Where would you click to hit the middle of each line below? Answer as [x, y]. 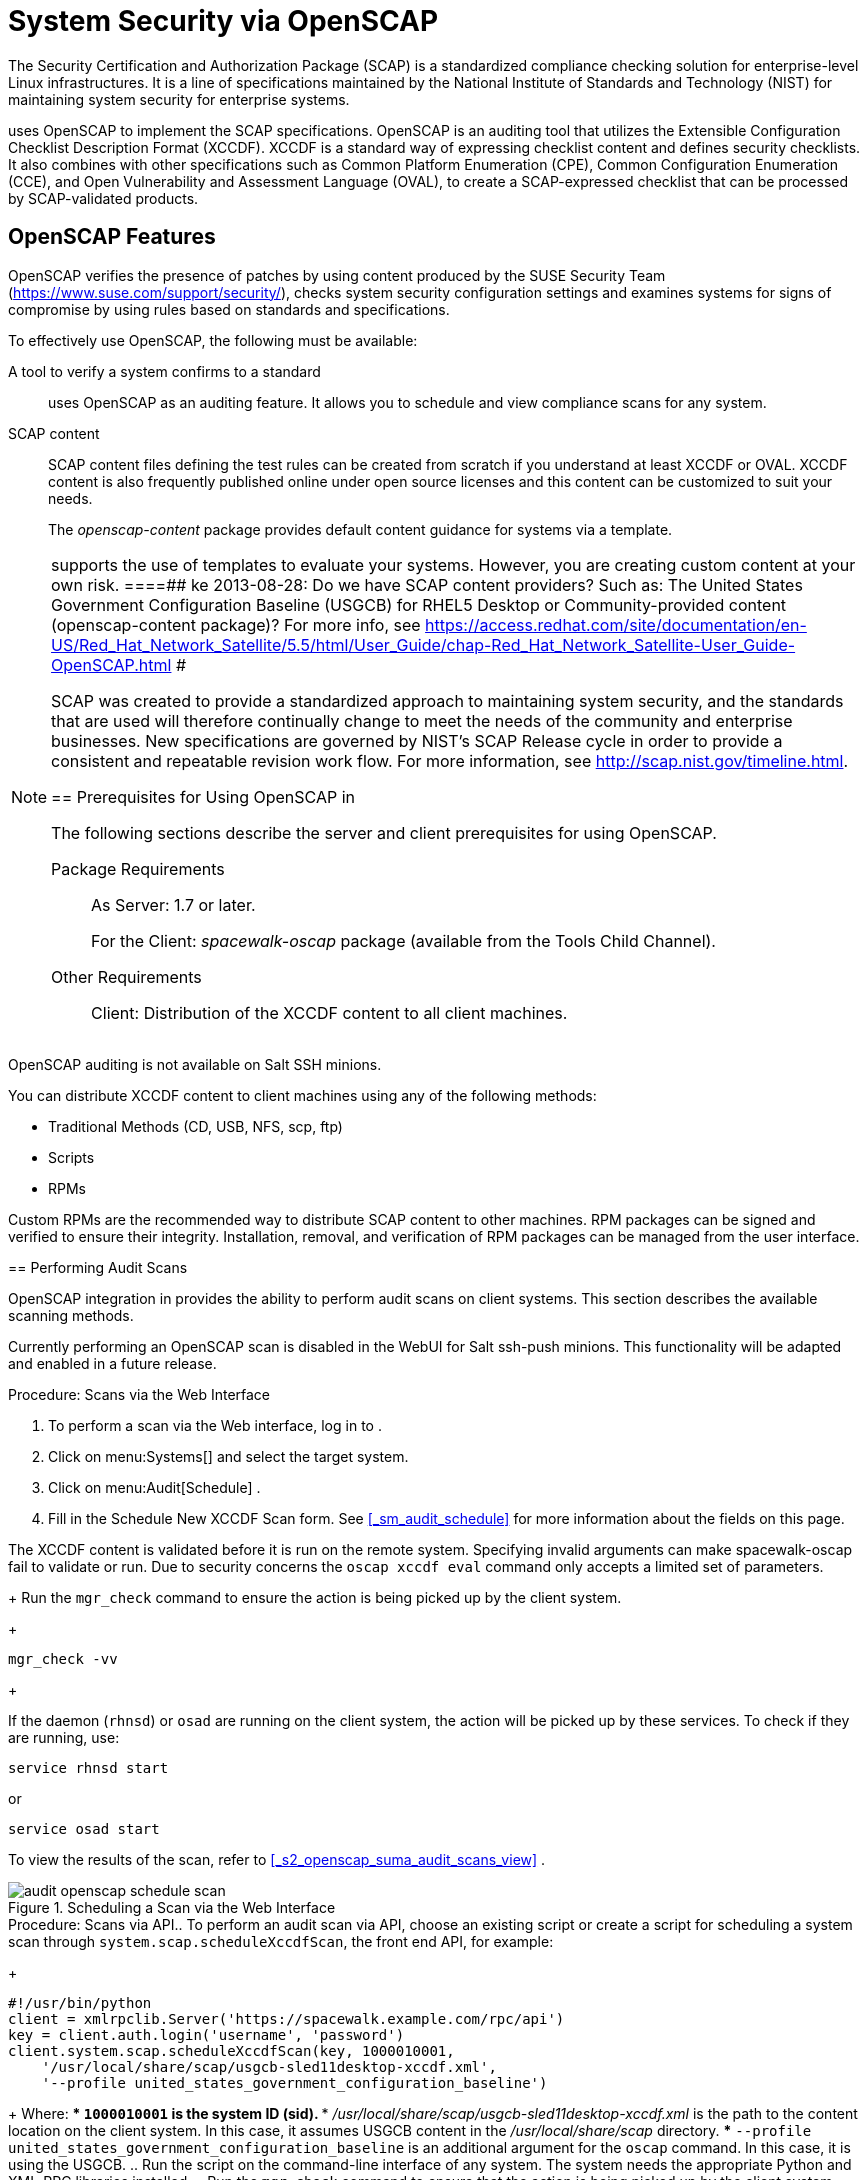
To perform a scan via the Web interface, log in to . [215, 1425]
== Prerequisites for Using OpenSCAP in [203, 796]
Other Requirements [126, 976]
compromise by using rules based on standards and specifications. [229, 309]
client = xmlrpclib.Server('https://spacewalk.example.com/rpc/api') [286, 2018]
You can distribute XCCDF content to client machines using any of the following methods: [302, 1095]
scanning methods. [71, 1315]
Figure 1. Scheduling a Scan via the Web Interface [172, 1907]
